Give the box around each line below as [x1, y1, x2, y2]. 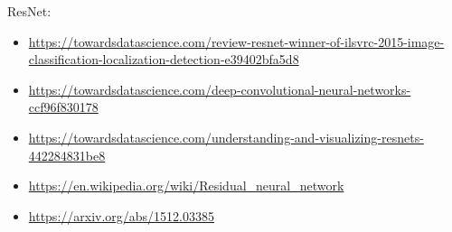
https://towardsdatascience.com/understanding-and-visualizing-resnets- [28, 127, 424, 146]
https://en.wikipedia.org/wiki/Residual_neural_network [28, 176, 344, 195]
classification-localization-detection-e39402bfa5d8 [28, 50, 299, 69]
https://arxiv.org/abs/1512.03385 [28, 206, 215, 225]
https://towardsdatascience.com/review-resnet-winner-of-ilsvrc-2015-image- [28, 32, 445, 51]
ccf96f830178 [28, 97, 99, 116]
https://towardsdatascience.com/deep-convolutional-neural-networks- [28, 79, 411, 98]
